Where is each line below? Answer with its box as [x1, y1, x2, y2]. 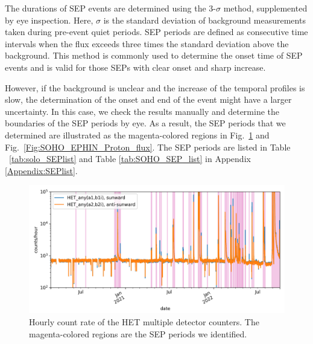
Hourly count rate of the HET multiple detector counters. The [29, 315, 259, 328]
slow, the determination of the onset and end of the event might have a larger [5, 93, 292, 106]
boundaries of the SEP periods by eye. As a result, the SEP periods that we [5, 117, 286, 129]
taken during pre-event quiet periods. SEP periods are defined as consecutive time [5, 25, 308, 38]
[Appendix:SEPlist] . [5, 164, 78, 177]
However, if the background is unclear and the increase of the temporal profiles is [5, 81, 305, 94]
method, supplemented [223, 2, 308, 14]
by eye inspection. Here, [5, 13, 93, 26]
